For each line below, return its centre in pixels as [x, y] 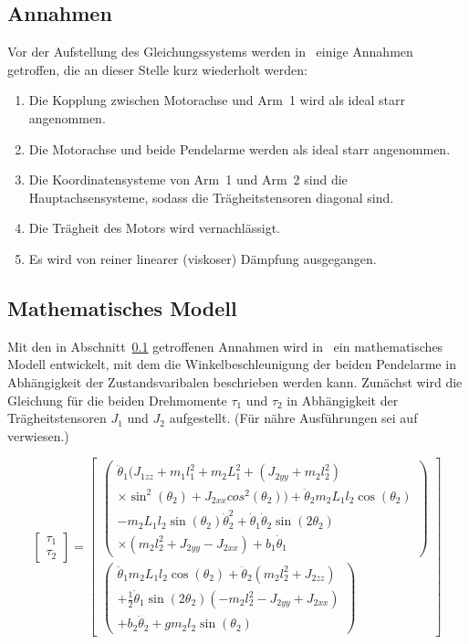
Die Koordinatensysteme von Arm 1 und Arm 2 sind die [188, 179]
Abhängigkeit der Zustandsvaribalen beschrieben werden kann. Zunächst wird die [235, 381]
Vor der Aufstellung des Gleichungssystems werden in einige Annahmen [210, 52]
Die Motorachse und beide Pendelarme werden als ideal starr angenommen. [240, 148]
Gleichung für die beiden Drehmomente [117, 400]
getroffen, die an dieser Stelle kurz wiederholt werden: [157, 69]
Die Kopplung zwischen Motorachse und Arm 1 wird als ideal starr [217, 100]
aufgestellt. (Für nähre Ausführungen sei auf [293, 418]
